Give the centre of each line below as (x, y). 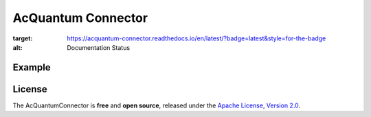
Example (32, 67)
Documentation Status (99, 47)
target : (23, 38)
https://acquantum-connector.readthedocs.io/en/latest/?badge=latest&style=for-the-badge (196, 38)
